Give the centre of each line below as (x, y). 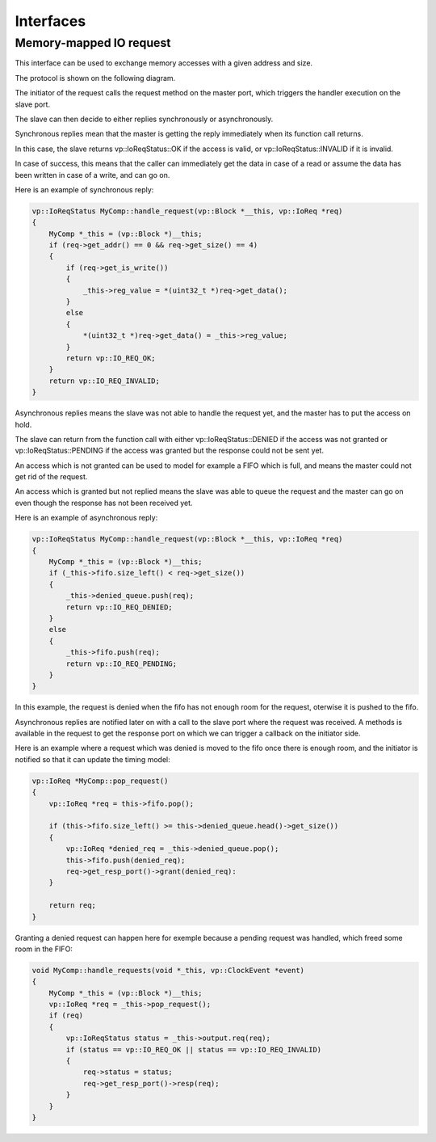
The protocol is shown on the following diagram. (95, 78)
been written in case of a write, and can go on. (92, 175)
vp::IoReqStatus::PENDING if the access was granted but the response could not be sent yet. (170, 451)
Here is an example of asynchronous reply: (86, 518)
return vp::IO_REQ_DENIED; (119, 607)
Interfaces (50, 21)
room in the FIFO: (44, 949)
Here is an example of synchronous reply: (84, 189)
